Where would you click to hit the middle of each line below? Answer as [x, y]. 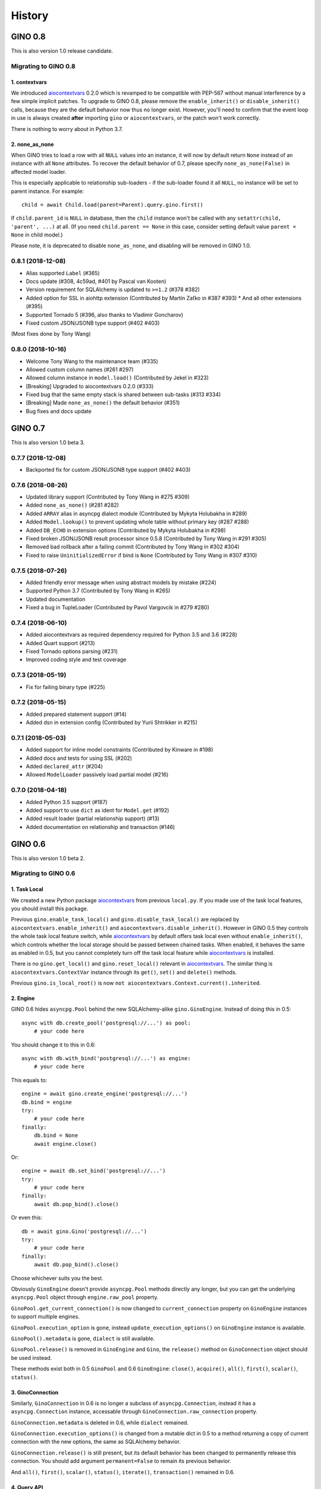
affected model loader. [39, 172]
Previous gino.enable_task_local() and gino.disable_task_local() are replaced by [125, 920]
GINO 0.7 [28, 428]
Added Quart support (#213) [60, 643]
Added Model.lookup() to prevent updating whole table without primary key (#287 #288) [138, 522]
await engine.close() [65, 1144]
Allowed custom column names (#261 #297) [80, 369]
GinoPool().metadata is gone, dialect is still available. [83, 1338]
